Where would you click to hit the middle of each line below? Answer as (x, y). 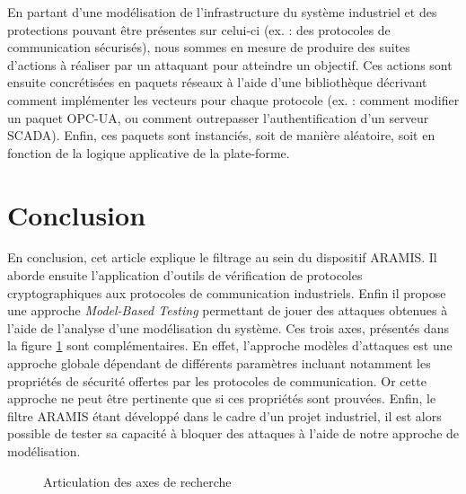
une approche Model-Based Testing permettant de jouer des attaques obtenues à (228, 310)
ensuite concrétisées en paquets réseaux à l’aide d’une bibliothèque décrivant (217, 82)
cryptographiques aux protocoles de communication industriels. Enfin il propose (227, 292)
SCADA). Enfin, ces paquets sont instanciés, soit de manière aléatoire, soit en (221, 135)
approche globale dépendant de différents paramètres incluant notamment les (219, 363)
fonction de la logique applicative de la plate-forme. (149, 152)
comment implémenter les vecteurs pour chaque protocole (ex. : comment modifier (233, 99)
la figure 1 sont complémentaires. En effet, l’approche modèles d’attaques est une (230, 345)
